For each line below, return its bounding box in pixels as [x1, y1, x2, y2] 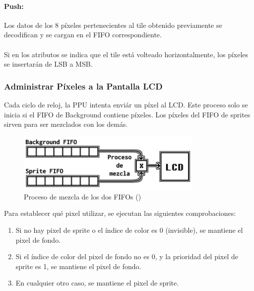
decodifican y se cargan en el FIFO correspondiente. [4, 29, 162, 40]
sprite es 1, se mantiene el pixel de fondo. [15, 261, 141, 271]
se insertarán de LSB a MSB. [4, 59, 93, 69]
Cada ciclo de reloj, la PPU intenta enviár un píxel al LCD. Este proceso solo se [4, 99, 248, 109]
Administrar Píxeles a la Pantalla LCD [4, 80, 163, 92]
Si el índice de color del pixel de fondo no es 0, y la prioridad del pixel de [15, 251, 239, 262]
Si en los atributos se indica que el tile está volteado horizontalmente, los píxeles [4, 49, 249, 59]
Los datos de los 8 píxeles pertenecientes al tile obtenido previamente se [4, 19, 222, 30]
